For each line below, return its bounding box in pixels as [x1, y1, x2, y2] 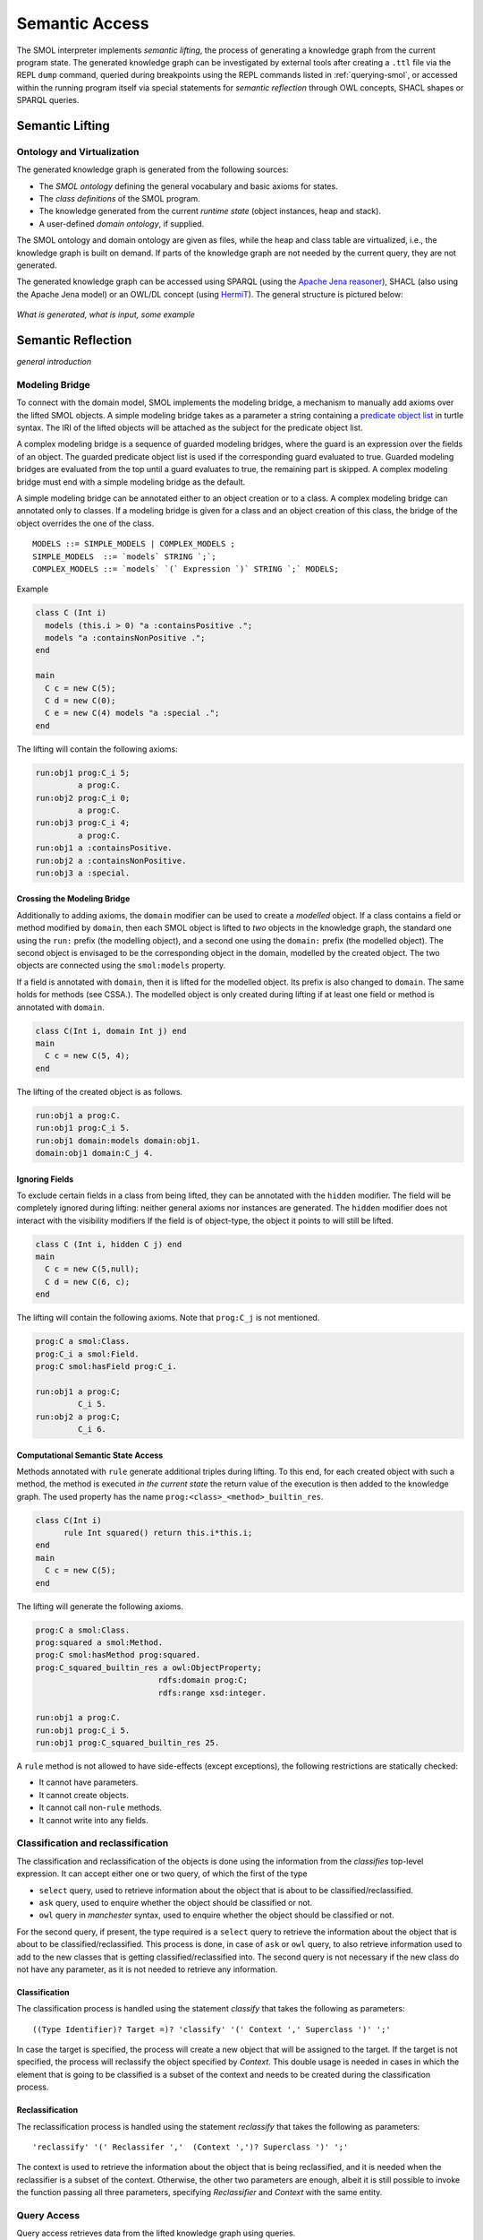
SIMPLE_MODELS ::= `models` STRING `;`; [32, 551, 216, 562]
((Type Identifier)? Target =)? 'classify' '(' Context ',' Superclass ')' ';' [32, 2024, 391, 2034]
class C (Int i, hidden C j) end [35, 1239, 182, 1249]
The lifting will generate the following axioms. [16, 1600, 183, 1612]
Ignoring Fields [16, 1174, 74, 1185]
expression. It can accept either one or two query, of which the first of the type [16, 1868, 308, 1879]
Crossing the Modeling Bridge [16, 893, 131, 904]
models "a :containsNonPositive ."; [45, 633, 206, 643]
